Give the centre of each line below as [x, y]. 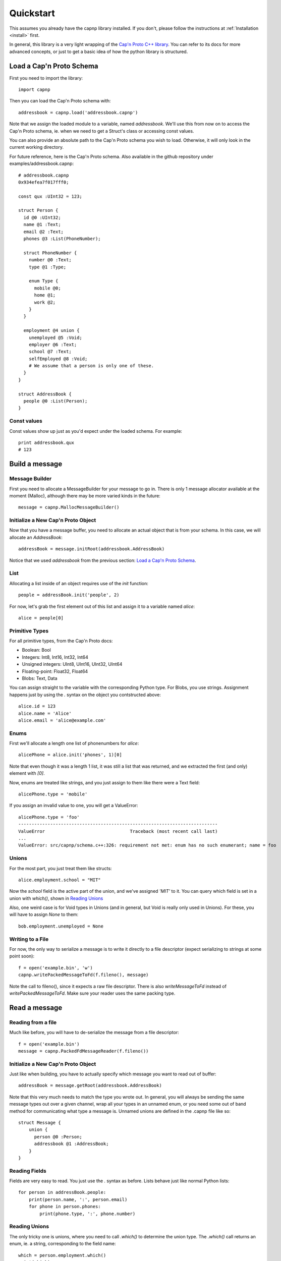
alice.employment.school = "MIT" [60, 880]
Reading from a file [33, 1022]
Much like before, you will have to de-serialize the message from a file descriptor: [94, 1033]
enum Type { [43, 281]
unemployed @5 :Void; [55, 337]
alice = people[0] [41, 618]
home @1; [45, 295]
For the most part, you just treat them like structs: [61, 868]
